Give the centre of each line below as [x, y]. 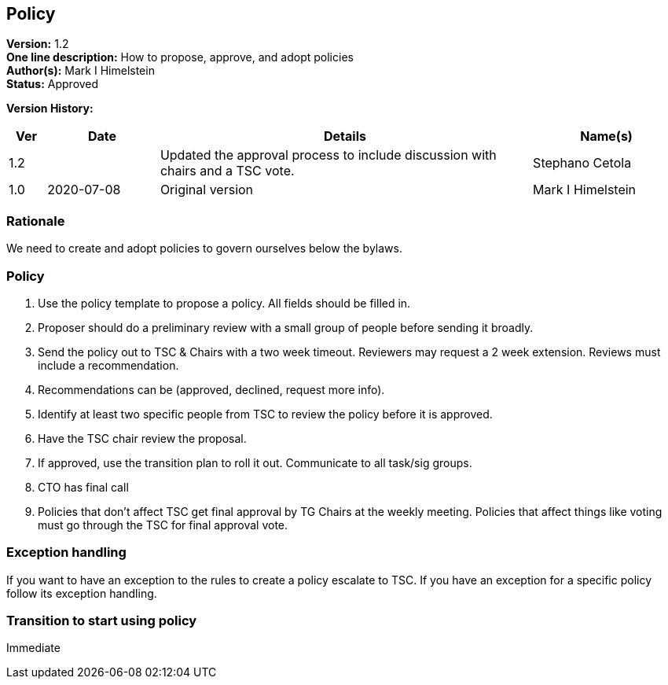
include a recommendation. [108, 365]
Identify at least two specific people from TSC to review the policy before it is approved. [265, 414]
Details [345, 136]
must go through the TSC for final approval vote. [163, 525]
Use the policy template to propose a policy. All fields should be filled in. [224, 303]
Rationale [36, 221]
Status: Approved [53, 84]
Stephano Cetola [582, 163]
